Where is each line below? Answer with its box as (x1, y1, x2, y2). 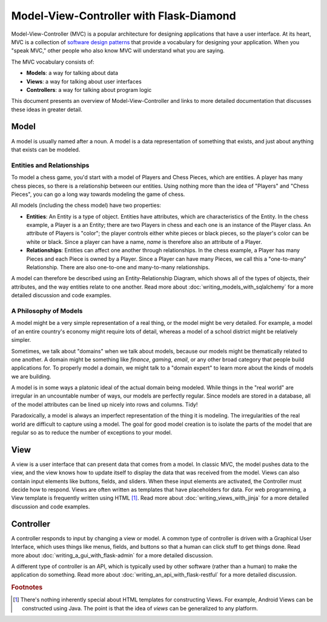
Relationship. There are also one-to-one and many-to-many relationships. (26, 264, 210, 271)
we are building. (11, 373, 51, 380)
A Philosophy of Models (11, 306, 83, 315)
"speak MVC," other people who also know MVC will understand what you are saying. (11, 47, 225, 54)
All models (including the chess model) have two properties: (11, 201, 162, 209)
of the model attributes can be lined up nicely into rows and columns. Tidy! (11, 401, 198, 408)
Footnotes (11, 583, 43, 592)
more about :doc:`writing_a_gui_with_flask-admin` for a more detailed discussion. (11, 551, 213, 559)
